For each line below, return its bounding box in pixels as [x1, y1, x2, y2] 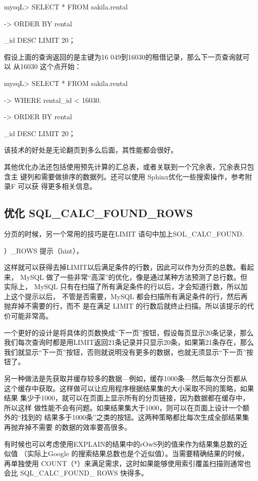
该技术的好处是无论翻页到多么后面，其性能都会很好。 [4, 145, 178, 155]
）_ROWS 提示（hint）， [4, 245, 83, 255]
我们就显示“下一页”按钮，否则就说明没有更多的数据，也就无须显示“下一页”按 [4, 346, 254, 357]
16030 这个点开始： [20, 61, 82, 72]
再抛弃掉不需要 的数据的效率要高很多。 [4, 422, 131, 432]
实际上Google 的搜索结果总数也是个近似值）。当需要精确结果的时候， [27, 448, 249, 459]
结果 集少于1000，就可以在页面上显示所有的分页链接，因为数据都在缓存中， [4, 393, 250, 403]
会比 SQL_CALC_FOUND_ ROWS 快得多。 [4, 468, 148, 478]
